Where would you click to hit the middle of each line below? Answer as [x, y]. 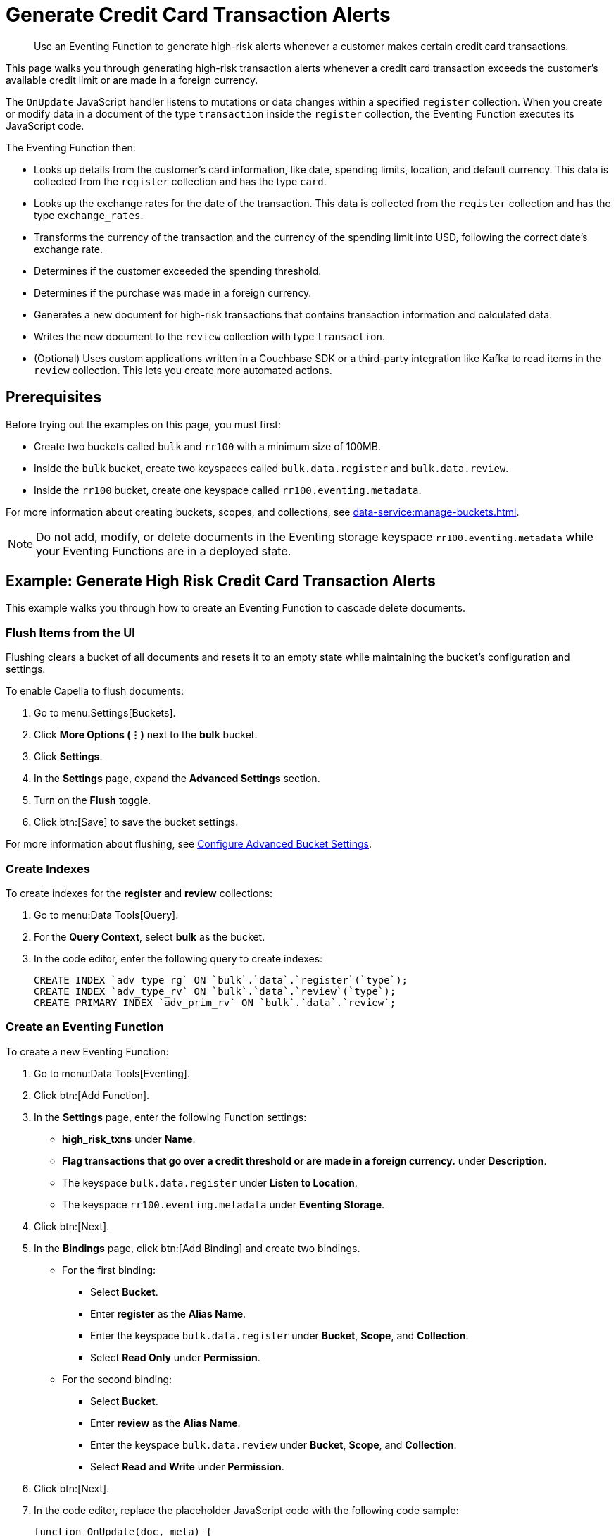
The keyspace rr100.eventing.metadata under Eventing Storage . [224, 1204]
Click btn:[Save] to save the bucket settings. [136, 822]
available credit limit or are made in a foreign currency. [132, 80]
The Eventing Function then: [71, 147]
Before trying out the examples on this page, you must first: [143, 424]
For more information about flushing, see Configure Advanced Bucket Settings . [189, 844]
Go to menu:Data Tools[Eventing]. [112, 1073]
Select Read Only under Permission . [175, 1357]
